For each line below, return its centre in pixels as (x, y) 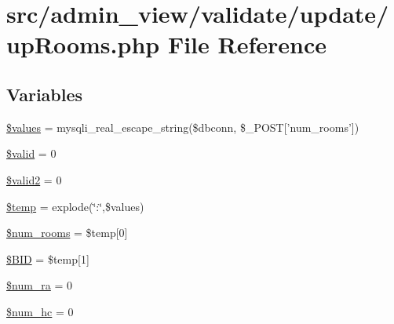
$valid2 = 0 (34, 179)
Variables (45, 94)
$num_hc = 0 (40, 311)
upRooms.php (83, 44)
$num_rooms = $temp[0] (67, 233)
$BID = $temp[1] (48, 258)
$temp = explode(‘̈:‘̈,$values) (75, 206)
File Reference (247, 44)
